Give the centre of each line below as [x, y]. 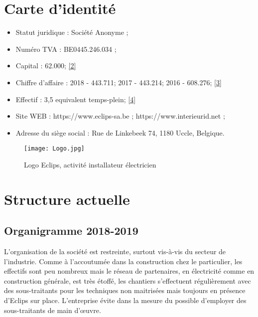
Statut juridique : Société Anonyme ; [72, 32]
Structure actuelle [67, 199]
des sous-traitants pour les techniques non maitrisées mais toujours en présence [125, 290]
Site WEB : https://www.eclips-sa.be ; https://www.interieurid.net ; [120, 116]
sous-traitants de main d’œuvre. [53, 310]
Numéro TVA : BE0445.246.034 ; [66, 49]
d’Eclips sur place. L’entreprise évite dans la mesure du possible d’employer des [125, 300]
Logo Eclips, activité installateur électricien [90, 164]
